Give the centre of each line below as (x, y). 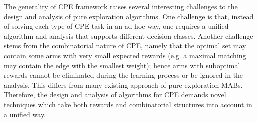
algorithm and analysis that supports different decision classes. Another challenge (128, 36)
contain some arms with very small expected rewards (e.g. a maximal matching (125, 55)
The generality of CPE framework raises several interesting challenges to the (121, 6)
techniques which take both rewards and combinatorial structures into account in (128, 104)
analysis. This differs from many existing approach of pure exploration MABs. (123, 85)
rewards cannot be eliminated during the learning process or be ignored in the (124, 75)
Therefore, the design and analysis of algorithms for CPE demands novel (115, 95)
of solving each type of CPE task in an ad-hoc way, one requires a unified (116, 26)
